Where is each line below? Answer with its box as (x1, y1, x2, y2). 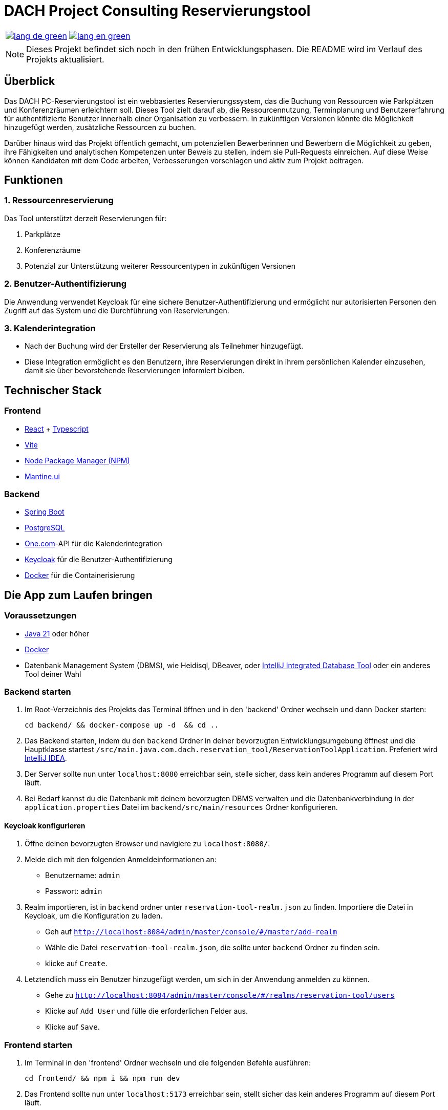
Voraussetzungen (4, 610, 77, 621)
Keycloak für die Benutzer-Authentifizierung (25, 555, 173, 564)
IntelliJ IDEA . (25, 754, 67, 763)
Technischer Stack (4, 383, 102, 397)
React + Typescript (25, 424, 89, 433)
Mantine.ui (25, 472, 60, 481)
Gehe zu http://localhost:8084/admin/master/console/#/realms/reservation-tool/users (45, 991, 395, 1000)
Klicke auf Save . (45, 1022, 100, 1032)
